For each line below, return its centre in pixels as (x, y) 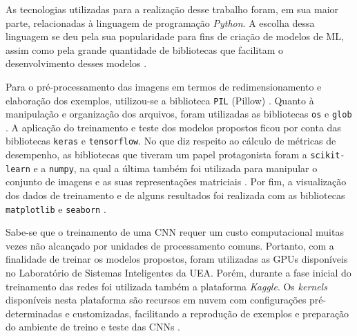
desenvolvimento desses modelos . (76, 63)
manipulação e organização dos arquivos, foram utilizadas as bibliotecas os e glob (179, 114)
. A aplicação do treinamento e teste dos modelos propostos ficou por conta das (173, 127)
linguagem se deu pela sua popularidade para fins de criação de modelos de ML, (175, 36)
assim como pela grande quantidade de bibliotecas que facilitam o (144, 49)
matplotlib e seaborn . (56, 208)
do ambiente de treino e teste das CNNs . (93, 327)
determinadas (34, 313)
